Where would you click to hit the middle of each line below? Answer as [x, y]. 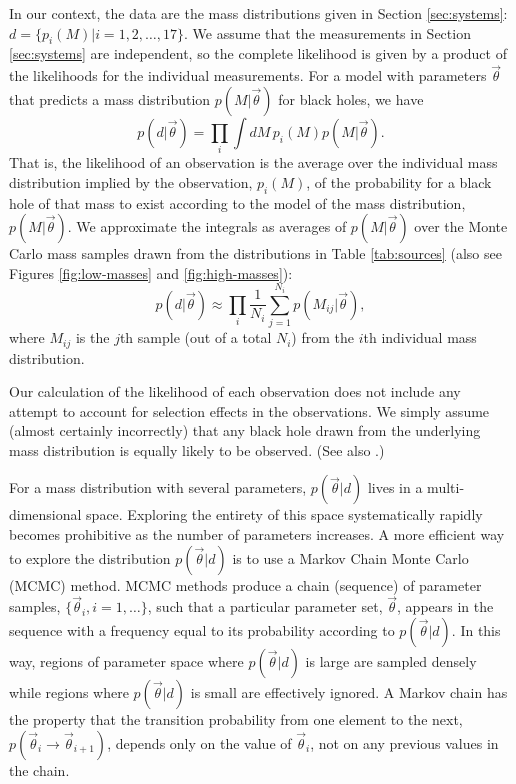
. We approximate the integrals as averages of [207, 226]
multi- [446, 487]
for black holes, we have [351, 98]
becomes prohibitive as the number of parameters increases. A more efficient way [257, 534]
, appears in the [445, 606]
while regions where [69, 692]
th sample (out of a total [195, 337]
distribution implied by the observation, [131, 181]
